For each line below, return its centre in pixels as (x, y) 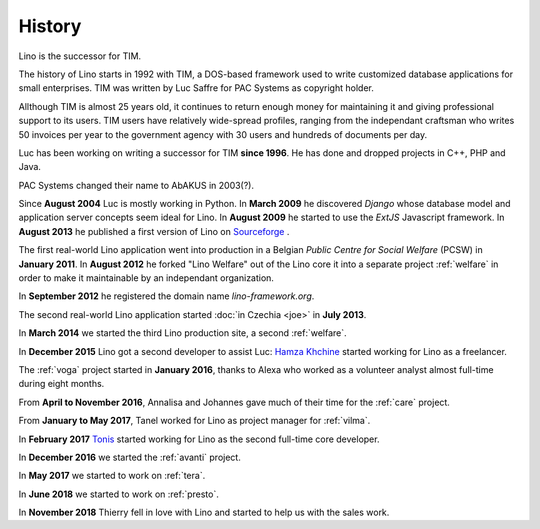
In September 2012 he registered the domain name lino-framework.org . (166, 296)
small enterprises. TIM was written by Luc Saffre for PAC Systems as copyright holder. (196, 88)
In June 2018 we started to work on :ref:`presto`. (119, 494)
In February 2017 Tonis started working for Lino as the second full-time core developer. (199, 439)
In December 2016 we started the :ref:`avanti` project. (130, 457)
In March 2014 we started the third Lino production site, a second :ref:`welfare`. (182, 333)
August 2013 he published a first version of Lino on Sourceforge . (154, 231)
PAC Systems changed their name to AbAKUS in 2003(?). (136, 185)
